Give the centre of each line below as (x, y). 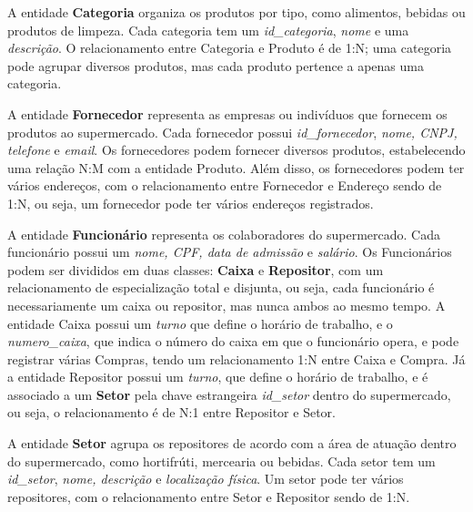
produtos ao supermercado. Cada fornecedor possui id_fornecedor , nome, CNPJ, (232, 132)
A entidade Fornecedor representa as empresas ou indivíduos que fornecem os (227, 113)
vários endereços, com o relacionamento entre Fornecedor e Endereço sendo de (225, 185)
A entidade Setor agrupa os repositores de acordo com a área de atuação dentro (232, 443)
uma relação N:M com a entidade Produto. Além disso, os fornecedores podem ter (236, 167)
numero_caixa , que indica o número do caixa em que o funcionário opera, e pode (233, 341)
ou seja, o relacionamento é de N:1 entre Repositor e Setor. (171, 412)
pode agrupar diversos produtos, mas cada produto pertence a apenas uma (216, 65)
